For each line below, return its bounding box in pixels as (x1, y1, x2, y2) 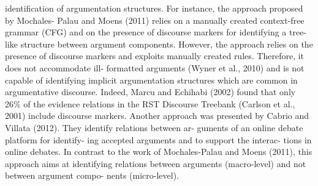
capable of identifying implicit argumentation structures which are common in (5, 73, 298, 86)
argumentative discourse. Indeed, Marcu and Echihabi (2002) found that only (5, 85, 296, 98)
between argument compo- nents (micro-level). (5, 169, 180, 182)
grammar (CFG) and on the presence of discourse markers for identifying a (5, 26, 287, 38)
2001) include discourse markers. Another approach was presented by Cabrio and (5, 109, 309, 122)
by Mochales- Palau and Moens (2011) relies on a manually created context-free (5, 13, 305, 26)
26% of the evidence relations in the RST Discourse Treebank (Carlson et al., (5, 97, 295, 110)
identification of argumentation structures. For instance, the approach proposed (5, 2, 303, 14)
